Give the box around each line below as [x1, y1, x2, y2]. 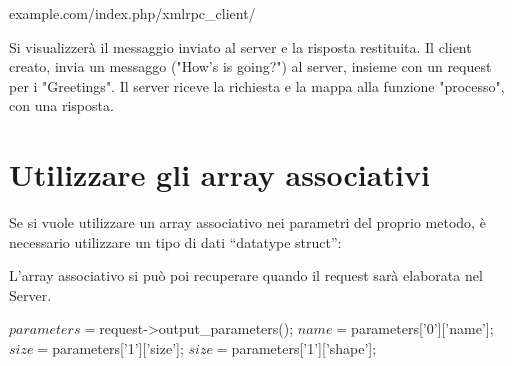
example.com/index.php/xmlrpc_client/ [9, 3, 256, 23]
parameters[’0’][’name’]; [351, 318, 494, 339]
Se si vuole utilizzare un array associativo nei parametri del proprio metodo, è [9, 212, 486, 233]
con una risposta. [9, 95, 114, 116]
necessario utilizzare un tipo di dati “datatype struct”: [9, 231, 342, 252]
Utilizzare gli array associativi [9, 154, 430, 195]
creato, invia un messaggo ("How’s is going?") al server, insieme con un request [9, 56, 492, 77]
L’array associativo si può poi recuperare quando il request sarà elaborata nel [9, 265, 483, 286]
